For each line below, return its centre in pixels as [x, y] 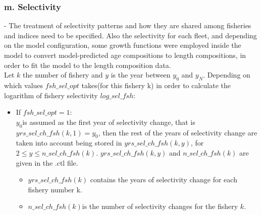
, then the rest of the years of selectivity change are [178, 132]
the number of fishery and [63, 75]
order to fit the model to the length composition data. [88, 65]
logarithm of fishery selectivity [51, 95]
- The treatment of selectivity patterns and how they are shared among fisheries [128, 25]
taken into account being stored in [69, 143]
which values [24, 85]
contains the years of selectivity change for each [164, 180]
